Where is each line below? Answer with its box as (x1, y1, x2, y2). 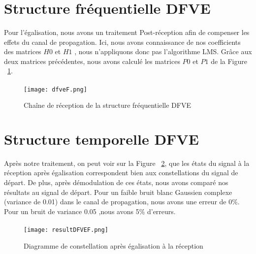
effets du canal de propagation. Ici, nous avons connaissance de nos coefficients (4, 36, 241, 47)
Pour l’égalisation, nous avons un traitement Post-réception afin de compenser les (4, 27, 250, 37)
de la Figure (211, 56, 247, 66)
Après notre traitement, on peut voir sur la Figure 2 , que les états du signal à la (4, 158, 250, 168)
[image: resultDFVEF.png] (24, 226, 108, 233)
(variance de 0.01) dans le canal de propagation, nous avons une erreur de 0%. (4, 196, 240, 207)
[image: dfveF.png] (24, 86, 87, 93)
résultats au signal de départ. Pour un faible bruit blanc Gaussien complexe (4, 187, 232, 197)
